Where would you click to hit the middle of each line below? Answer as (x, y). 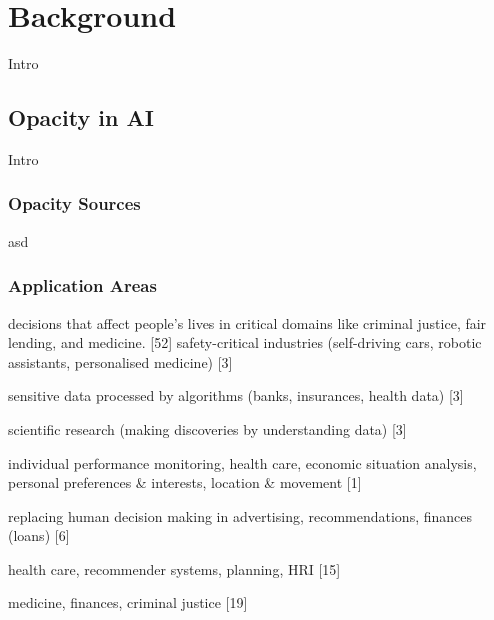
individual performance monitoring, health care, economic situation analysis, (242, 462)
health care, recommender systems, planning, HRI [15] (174, 568)
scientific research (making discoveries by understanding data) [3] (207, 428)
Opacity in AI (81, 117)
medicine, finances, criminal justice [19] (128, 602)
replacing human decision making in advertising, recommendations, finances (240, 515)
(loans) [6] (39, 535)
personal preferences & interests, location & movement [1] (185, 482)
